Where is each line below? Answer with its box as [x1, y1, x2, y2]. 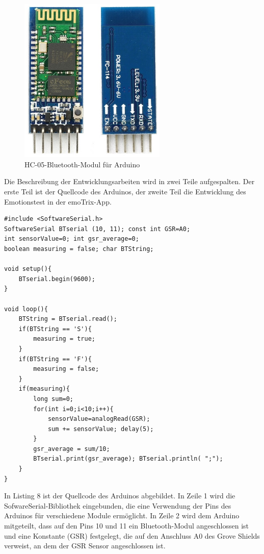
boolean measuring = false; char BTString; [4, 245, 154, 253]
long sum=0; [33, 395, 74, 402]
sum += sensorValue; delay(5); [47, 425, 154, 433]
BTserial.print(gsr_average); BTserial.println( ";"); [33, 455, 223, 463]
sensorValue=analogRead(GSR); [47, 415, 150, 423]
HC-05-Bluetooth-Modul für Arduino [24, 159, 140, 169]
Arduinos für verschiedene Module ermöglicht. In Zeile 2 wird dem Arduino [4, 510, 240, 521]
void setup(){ [4, 265, 52, 273]
